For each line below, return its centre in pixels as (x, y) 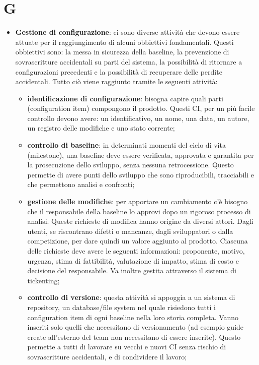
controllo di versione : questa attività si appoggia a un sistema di (131, 297)
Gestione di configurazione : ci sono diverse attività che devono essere (127, 32)
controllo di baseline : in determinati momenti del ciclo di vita (126, 145)
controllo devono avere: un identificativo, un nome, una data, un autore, (138, 118)
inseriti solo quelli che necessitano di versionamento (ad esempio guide (136, 327)
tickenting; (44, 280)
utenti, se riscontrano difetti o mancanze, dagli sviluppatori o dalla (130, 231)
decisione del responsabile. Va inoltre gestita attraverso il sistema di (132, 270)
